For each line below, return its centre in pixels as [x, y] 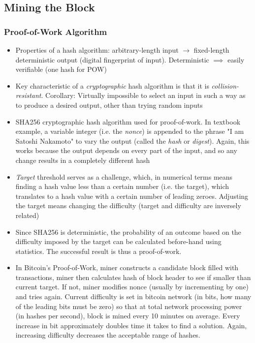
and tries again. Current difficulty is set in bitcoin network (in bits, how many [133, 296]
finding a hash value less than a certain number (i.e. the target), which [122, 186]
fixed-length [211, 50]
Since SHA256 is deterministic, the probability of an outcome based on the [128, 232]
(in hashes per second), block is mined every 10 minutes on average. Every [128, 316]
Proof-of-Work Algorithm [56, 31]
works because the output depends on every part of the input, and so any [126, 150]
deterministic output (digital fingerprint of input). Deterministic [112, 59]
